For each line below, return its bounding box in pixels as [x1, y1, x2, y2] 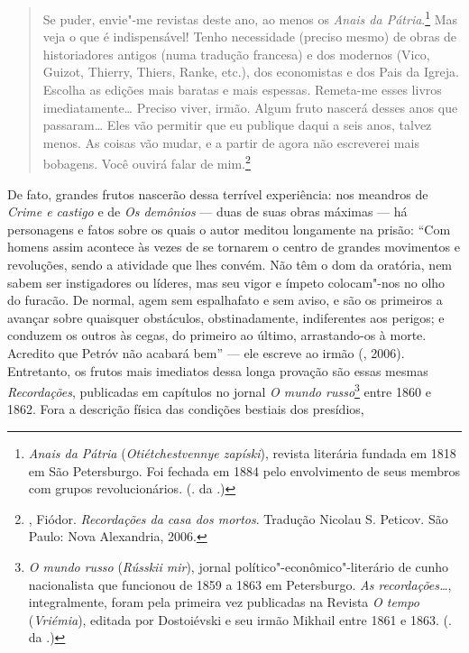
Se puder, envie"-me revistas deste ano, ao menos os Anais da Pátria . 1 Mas [42, 7, 458, 28]
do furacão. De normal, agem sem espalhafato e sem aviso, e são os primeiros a [7, 290, 443, 309]
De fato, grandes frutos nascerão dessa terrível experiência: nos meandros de [7, 184, 428, 203]
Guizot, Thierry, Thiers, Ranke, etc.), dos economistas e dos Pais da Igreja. [42, 62, 459, 81]
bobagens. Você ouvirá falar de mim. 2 [42, 152, 251, 173]
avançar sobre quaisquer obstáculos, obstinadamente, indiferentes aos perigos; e [7, 308, 445, 326]
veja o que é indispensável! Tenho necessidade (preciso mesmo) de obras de [42, 27, 457, 46]
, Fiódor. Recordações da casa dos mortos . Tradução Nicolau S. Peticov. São [28, 509, 448, 528]
